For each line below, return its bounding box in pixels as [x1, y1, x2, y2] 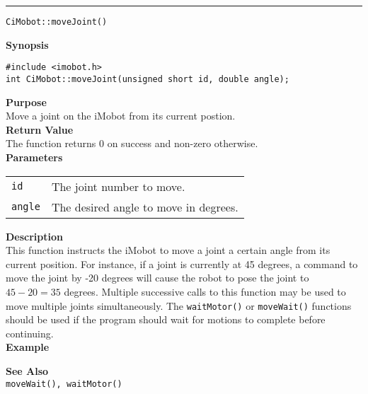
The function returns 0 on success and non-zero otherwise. [6, 136, 258, 151]
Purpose [6, 94, 47, 109]
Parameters [6, 149, 63, 164]
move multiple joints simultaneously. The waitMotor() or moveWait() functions [6, 298, 352, 313]
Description [6, 228, 64, 243]
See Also [6, 363, 49, 378]
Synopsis [6, 37, 49, 52]
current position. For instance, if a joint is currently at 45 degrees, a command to [6, 256, 358, 271]
